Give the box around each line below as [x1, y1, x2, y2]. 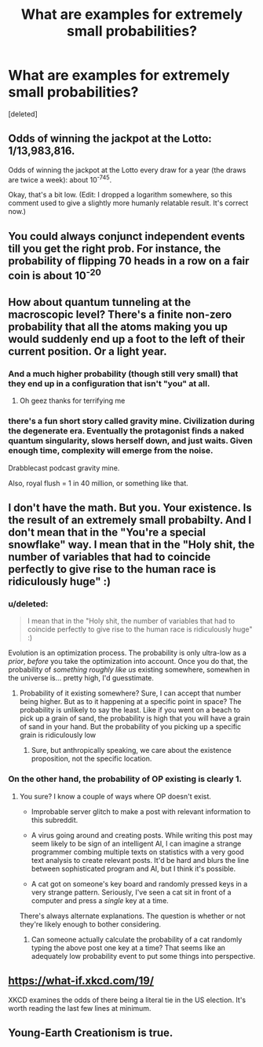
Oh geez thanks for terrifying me [19, 396, 126, 406]
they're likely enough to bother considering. [19, 919, 162, 929]
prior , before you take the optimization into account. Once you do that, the [8, 657, 249, 666]
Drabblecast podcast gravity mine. [8, 463, 120, 473]
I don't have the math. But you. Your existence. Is [8, 501, 253, 514]
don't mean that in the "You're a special [8, 525, 206, 540]
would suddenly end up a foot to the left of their [8, 333, 246, 346]
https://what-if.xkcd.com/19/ [8, 974, 155, 988]
